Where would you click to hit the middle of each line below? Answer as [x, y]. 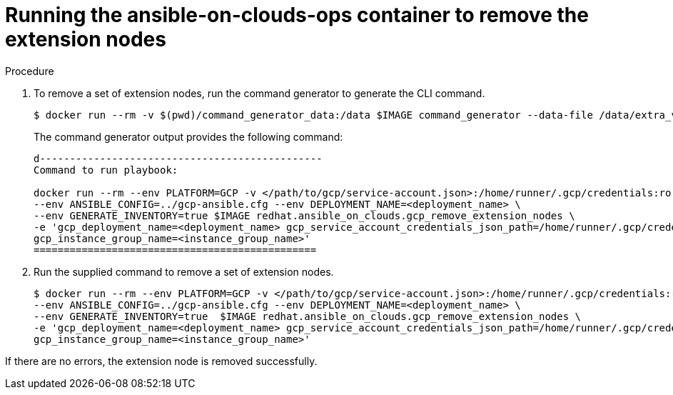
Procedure [30, 71]
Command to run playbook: [106, 170]
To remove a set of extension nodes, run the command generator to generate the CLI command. [259, 93]
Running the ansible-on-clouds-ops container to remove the [297, 15]
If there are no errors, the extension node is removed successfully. [161, 361]
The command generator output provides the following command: [188, 136]
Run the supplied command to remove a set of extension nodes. [184, 271]
